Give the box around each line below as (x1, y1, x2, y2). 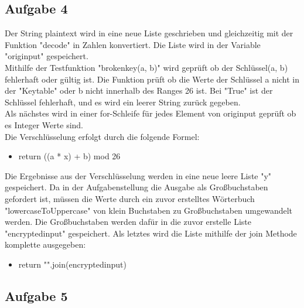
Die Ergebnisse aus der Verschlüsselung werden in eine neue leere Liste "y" (5, 169, 272, 182)
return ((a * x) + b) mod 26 (18, 150, 121, 162)
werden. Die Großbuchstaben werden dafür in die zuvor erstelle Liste (5, 215, 251, 228)
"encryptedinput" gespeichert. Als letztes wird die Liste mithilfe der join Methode (5, 227, 297, 239)
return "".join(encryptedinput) (18, 258, 127, 270)
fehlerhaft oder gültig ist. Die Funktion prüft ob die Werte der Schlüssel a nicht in (5, 73, 299, 85)
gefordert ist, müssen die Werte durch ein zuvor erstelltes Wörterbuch (5, 192, 255, 204)
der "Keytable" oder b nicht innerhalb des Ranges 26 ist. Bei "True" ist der (5, 84, 273, 97)
